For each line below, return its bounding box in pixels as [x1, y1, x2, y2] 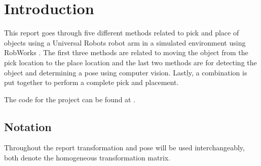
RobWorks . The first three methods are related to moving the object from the [4, 47, 248, 58]
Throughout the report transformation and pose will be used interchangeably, [4, 142, 245, 153]
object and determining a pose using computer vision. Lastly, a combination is [4, 67, 247, 77]
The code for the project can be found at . [4, 94, 136, 104]
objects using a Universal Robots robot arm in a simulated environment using [4, 37, 246, 48]
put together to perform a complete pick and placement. [4, 77, 179, 88]
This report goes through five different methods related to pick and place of [4, 27, 239, 38]
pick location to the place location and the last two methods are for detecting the [4, 57, 257, 67]
